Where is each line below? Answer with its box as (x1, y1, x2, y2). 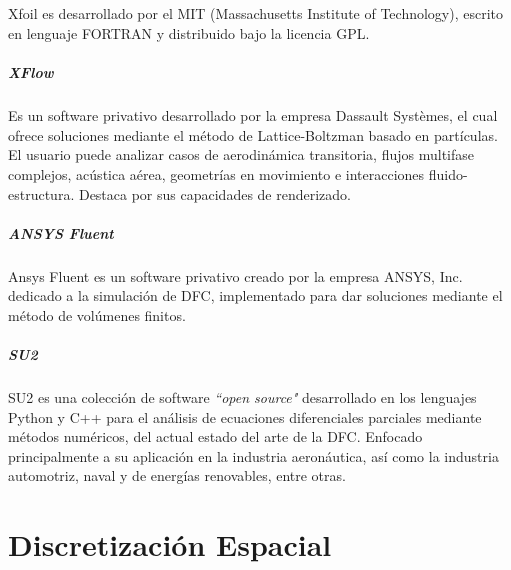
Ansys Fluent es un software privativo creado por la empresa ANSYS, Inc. (8, 265, 463, 286)
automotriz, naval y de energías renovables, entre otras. (8, 465, 346, 486)
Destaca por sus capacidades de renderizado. (78, 183, 351, 204)
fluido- (428, 163, 468, 184)
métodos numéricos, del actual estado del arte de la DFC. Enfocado (8, 426, 423, 447)
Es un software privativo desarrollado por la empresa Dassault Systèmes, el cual (8, 105, 498, 126)
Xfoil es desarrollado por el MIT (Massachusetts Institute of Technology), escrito (8, 3, 504, 24)
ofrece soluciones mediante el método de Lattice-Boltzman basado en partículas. (8, 124, 498, 145)
